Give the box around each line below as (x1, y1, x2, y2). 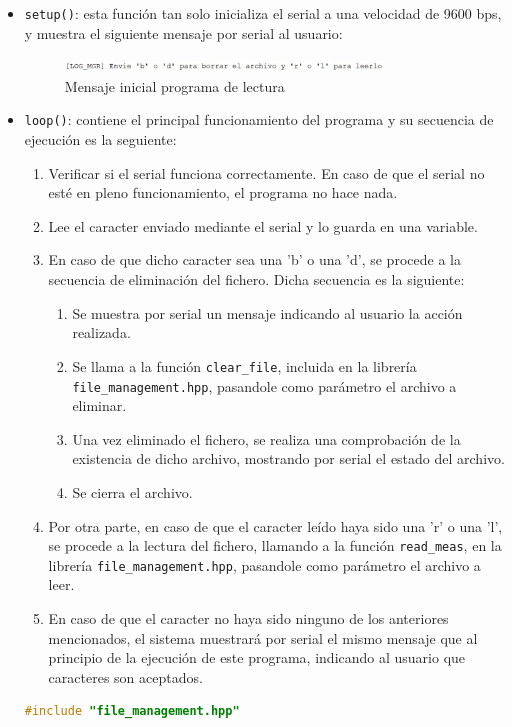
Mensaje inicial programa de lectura (64, 75, 285, 96)
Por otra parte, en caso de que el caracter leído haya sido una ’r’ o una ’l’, (48, 515, 503, 536)
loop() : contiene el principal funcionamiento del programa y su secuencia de (24, 109, 494, 130)
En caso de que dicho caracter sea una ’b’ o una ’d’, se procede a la (48, 249, 461, 270)
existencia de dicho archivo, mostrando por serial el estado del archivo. (72, 448, 505, 469)
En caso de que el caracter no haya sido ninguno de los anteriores (48, 608, 449, 629)
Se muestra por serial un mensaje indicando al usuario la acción (72, 302, 463, 323)
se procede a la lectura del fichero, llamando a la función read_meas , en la (48, 535, 502, 556)
